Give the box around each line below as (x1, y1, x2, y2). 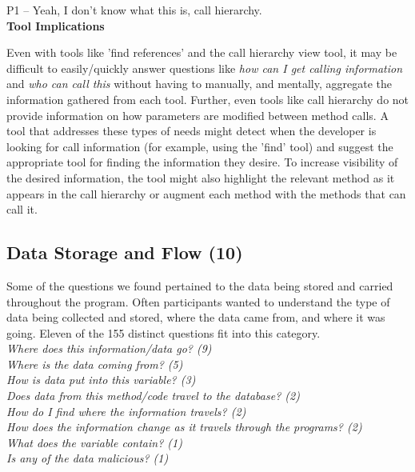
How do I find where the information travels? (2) (6, 402, 246, 419)
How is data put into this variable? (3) (6, 371, 196, 388)
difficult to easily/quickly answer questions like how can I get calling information (6, 59, 403, 76)
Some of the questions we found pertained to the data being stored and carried (6, 277, 393, 294)
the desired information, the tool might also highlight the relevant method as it (6, 169, 395, 186)
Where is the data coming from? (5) (6, 355, 183, 372)
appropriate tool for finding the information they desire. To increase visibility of (6, 154, 398, 170)
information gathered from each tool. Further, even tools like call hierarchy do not (6, 90, 409, 107)
